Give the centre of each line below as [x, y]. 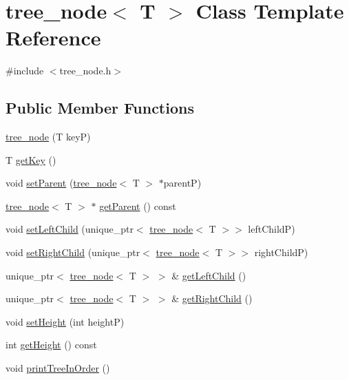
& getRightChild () [212, 298]
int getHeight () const [51, 345]
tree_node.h [85, 71]
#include [25, 71]
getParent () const [138, 205]
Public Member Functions [100, 108]
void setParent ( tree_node [61, 183]
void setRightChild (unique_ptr [73, 252]
